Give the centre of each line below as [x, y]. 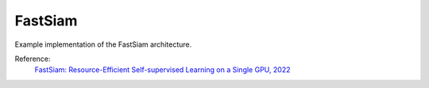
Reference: [33, 59]
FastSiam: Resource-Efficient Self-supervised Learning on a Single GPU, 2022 [162, 70]
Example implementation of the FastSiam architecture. [103, 44]
